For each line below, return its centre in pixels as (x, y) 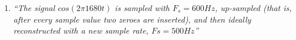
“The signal (34, 8)
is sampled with (142, 8)
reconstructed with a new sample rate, (81, 30)
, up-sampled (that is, (253, 8)
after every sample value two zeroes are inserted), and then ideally (132, 19)
